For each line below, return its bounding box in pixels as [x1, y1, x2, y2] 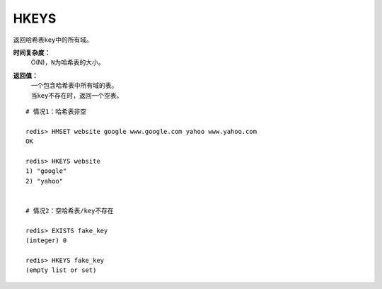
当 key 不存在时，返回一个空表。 [30, 91, 123, 99]
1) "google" [25, 167, 67, 175]
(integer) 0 [25, 236, 67, 244]
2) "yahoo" [25, 177, 64, 185]
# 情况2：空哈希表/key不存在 [25, 206, 115, 215]
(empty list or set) [25, 266, 97, 274]
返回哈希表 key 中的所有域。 [13, 35, 93, 44]
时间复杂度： [13, 48, 51, 57]
